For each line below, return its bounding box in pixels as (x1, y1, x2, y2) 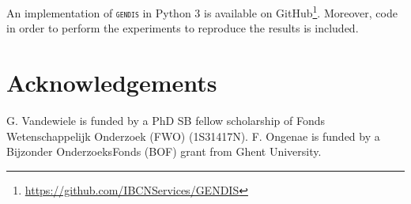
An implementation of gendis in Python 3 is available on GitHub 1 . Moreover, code (6, 2, 398, 21)
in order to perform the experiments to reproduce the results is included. (6, 20, 359, 36)
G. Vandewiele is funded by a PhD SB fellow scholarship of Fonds (6, 112, 325, 129)
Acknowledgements (6, 66, 217, 99)
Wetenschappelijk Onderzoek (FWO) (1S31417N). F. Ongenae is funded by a (6, 127, 380, 144)
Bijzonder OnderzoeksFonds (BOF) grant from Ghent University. (6, 143, 322, 160)
